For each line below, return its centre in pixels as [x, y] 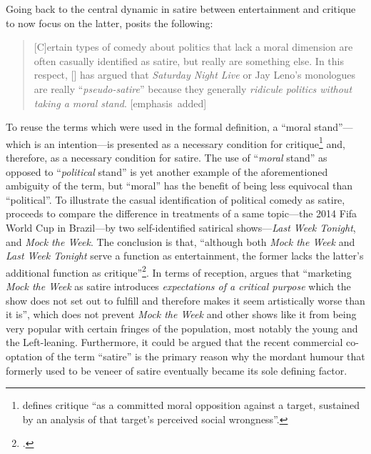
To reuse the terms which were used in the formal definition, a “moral [158, 127]
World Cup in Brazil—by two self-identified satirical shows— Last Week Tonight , [181, 227]
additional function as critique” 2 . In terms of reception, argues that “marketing [179, 271]
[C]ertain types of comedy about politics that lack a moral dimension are [193, 47]
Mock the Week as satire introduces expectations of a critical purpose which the [178, 286]
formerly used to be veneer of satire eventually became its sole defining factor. [177, 370]
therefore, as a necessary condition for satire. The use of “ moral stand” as [167, 157]
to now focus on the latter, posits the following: [110, 23]
